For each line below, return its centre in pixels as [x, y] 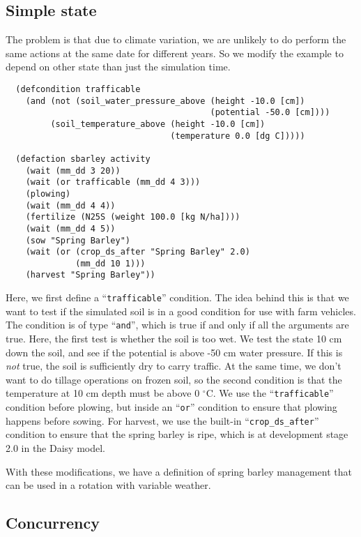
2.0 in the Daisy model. [55, 447]
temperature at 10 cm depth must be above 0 [103, 393]
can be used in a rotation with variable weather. [108, 485]
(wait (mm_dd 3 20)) [73, 171]
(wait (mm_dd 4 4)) [70, 205]
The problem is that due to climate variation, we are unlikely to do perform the [176, 39]
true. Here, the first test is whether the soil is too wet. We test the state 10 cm [174, 339]
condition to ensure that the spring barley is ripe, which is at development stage [177, 434]
